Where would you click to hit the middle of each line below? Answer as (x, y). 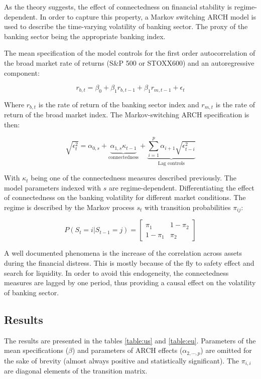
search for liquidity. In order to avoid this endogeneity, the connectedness (116, 272)
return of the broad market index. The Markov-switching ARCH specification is (127, 115)
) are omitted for (226, 350)
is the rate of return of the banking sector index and (119, 104)
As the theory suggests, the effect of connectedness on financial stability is (118, 7)
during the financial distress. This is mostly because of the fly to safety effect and (129, 262)
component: (22, 72)
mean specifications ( (36, 350)
